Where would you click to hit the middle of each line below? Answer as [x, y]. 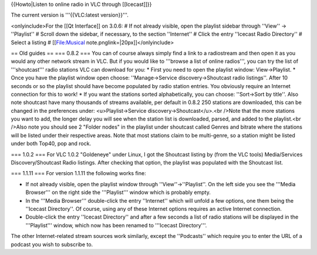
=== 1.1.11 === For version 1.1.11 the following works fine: [78, 173]
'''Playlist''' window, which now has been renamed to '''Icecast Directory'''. [116, 225]
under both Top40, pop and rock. [51, 143]
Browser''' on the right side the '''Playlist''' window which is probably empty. [118, 192]
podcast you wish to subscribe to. [52, 244]
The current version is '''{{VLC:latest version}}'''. [70, 15]
